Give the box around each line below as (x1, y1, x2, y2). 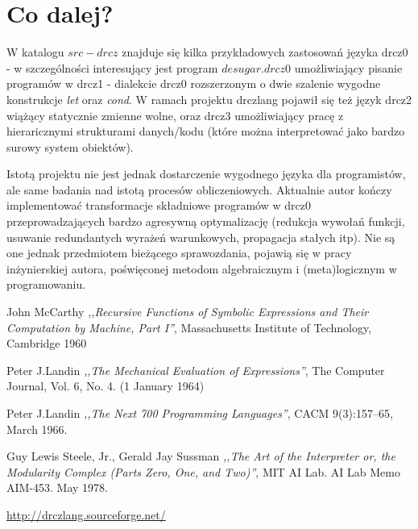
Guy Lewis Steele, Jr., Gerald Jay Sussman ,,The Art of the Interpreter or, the (6, 448, 395, 464)
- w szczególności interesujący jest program (6, 59, 218, 76)
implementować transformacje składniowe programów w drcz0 (6, 197, 311, 214)
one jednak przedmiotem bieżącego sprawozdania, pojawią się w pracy (6, 244, 352, 261)
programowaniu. (6, 276, 86, 293)
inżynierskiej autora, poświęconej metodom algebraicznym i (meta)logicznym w (6, 260, 397, 277)
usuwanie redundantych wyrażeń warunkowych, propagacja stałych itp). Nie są (6, 228, 395, 245)
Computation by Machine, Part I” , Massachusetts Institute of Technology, (6, 319, 372, 335)
